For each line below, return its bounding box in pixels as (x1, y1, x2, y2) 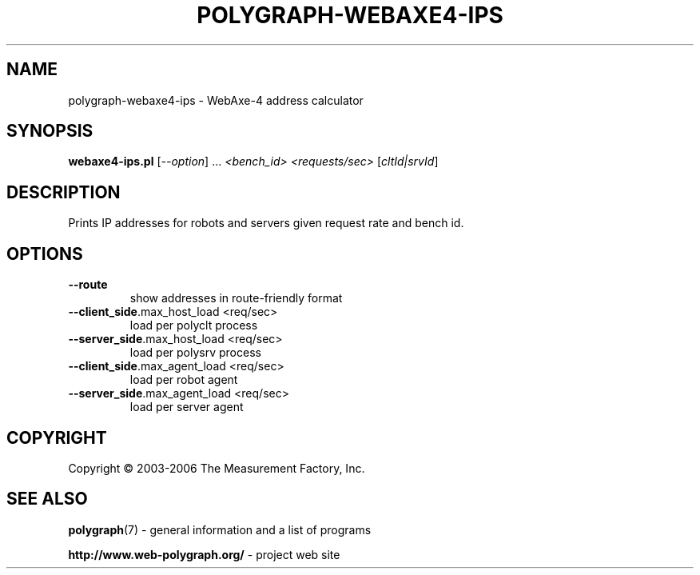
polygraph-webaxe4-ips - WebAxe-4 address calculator (68, 93, 364, 107)
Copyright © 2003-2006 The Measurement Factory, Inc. (68, 461, 365, 475)
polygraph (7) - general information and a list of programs (68, 522, 372, 537)
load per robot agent (129, 373, 238, 387)
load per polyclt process (129, 318, 258, 333)
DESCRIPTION (6, 182, 121, 202)
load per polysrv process (129, 345, 261, 360)
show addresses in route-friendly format (129, 291, 343, 305)
